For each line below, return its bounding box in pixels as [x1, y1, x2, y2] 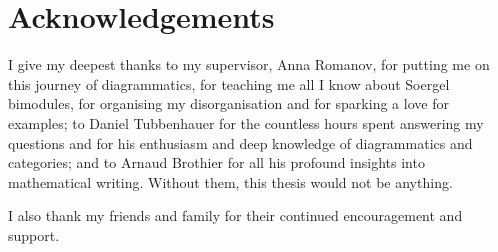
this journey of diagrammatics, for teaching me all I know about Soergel [8, 73, 450, 94]
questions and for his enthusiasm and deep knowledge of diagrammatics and [8, 132, 473, 153]
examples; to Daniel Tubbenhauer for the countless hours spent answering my [8, 112, 484, 133]
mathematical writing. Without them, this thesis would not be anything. [8, 171, 453, 192]
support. [8, 224, 60, 245]
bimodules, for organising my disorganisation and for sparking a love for [8, 93, 449, 114]
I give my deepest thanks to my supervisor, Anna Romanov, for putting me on [8, 54, 490, 75]
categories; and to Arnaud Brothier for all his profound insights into [8, 152, 425, 173]
